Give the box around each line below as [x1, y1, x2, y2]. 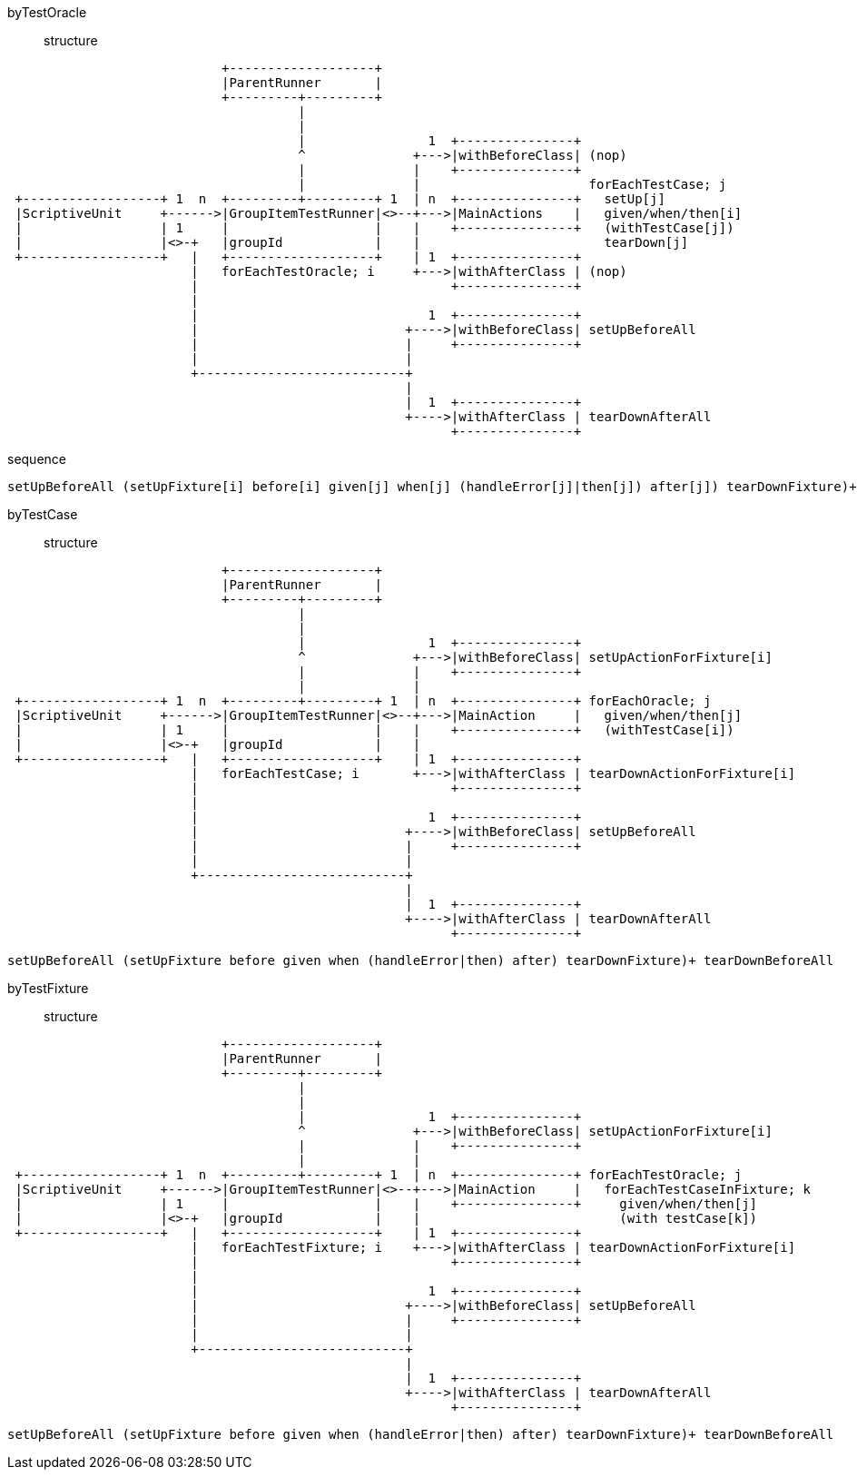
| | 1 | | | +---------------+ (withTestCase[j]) [15, 221, 734, 235]
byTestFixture [7, 980, 89, 996]
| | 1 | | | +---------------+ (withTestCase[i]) [15, 723, 734, 737]
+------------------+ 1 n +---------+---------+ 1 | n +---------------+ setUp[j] [15, 192, 665, 206]
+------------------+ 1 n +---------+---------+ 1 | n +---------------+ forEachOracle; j [15, 694, 712, 708]
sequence [7, 451, 66, 467]
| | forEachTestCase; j [298, 177, 727, 192]
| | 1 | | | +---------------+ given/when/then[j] [15, 1196, 758, 1211]
